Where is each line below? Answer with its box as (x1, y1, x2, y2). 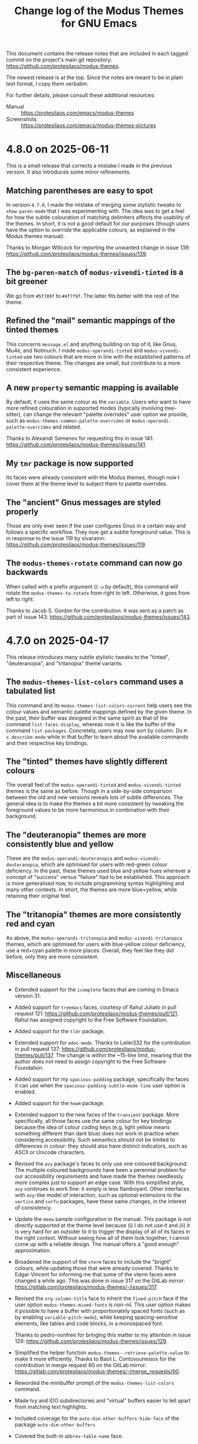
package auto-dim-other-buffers (14, 1421, 96, 1428)
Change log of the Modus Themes (14, 4, 184, 18)
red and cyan (6, 919, 55, 929)
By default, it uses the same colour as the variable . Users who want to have (6, 398, 191, 406)
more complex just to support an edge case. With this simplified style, (14, 1179, 184, 1186)
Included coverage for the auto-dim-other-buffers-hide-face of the (14, 1414, 180, 1422)
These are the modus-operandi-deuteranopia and (6, 855, 123, 862)
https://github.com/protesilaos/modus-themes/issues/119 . (6, 541, 147, 548)
